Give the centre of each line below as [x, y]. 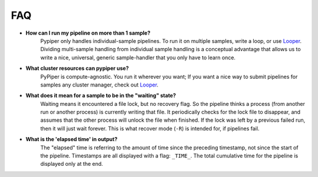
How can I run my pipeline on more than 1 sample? [88, 33]
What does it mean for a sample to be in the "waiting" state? [101, 96]
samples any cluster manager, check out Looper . [100, 85]
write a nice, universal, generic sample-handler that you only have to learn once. [138, 57]
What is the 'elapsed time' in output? [72, 139]
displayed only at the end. [72, 164]
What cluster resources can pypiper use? [77, 68]
